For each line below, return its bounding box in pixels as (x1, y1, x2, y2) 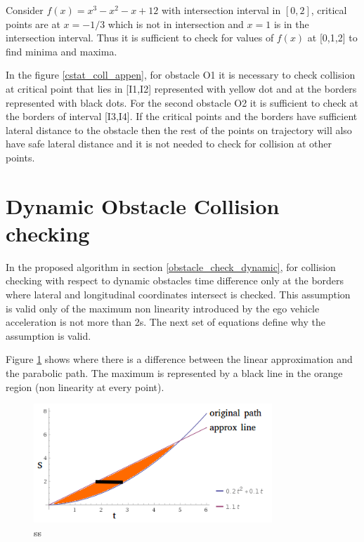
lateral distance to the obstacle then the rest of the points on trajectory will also (6, 122, 352, 137)
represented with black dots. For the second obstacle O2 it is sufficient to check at (6, 95, 358, 110)
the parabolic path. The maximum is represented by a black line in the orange (6, 366, 343, 380)
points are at (6, 16, 60, 31)
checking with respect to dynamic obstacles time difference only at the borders (6, 273, 344, 288)
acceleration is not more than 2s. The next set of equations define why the (6, 315, 325, 329)
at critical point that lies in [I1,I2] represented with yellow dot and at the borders (6, 81, 357, 95)
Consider (6, 3, 44, 17)
